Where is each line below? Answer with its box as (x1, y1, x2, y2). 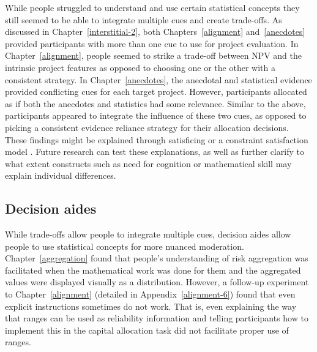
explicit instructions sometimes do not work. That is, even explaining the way (5, 299, 297, 312)
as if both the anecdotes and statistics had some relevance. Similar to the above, (5, 97, 306, 110)
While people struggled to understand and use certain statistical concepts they (5, 1, 300, 13)
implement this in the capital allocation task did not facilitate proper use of (5, 323, 289, 336)
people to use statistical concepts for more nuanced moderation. (5, 239, 244, 252)
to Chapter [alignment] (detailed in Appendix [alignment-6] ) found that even (5, 288, 296, 301)
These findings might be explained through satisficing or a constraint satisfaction (5, 133, 308, 146)
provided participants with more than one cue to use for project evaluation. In (5, 37, 299, 50)
